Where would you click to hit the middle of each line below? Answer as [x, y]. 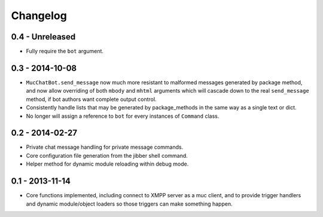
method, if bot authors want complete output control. [91, 99]
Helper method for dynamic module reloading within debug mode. [107, 164]
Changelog [39, 16]
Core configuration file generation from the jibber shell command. [107, 155]
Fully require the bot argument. [65, 51]
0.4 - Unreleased [43, 37]
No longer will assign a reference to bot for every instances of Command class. [123, 116]
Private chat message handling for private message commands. [105, 147]
